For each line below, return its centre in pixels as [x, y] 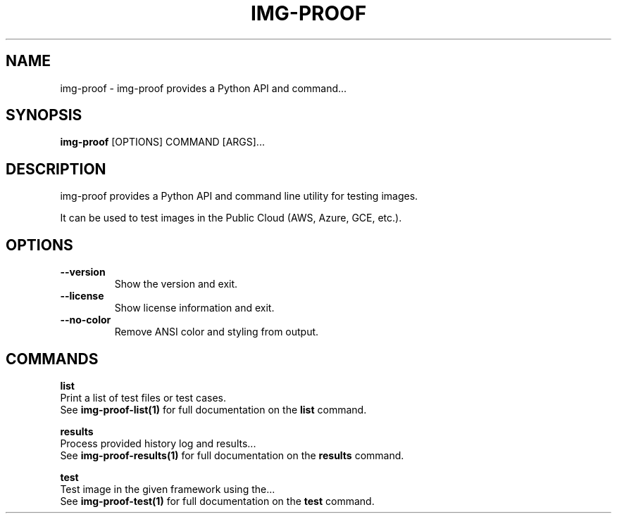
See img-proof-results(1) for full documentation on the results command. [232, 455]
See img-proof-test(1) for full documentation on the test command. [217, 501]
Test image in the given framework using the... [168, 489]
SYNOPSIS [44, 115]
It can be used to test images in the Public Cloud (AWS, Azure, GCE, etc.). [231, 218]
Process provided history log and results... [158, 443]
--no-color [86, 320]
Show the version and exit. [176, 284]
